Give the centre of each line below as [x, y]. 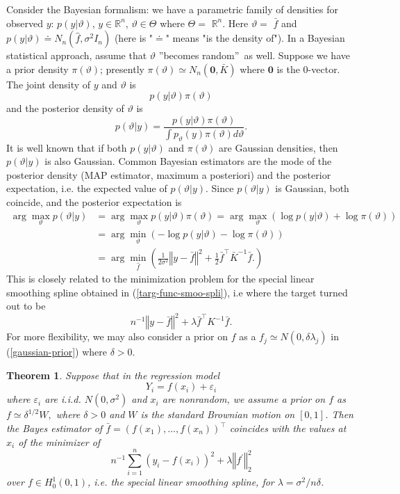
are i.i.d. [63, 399]
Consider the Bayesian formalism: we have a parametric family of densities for [172, 9]
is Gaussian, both [312, 188]
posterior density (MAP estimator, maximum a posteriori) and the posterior [169, 174]
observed [25, 23]
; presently [122, 69]
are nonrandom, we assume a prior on [244, 399]
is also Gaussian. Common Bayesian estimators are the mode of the [188, 161]
